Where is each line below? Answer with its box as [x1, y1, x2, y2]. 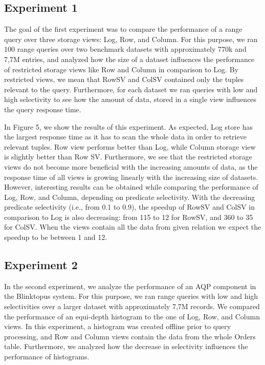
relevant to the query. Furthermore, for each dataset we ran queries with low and [4, 84, 258, 94]
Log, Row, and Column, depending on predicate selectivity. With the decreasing [4, 191, 255, 202]
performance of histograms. [4, 351, 90, 362]
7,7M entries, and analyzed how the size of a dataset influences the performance [4, 53, 255, 64]
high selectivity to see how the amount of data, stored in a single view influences [4, 94, 257, 105]
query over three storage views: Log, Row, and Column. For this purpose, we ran [4, 33, 258, 44]
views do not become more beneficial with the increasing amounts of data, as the [4, 161, 258, 172]
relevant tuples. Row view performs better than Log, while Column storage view [4, 141, 256, 152]
